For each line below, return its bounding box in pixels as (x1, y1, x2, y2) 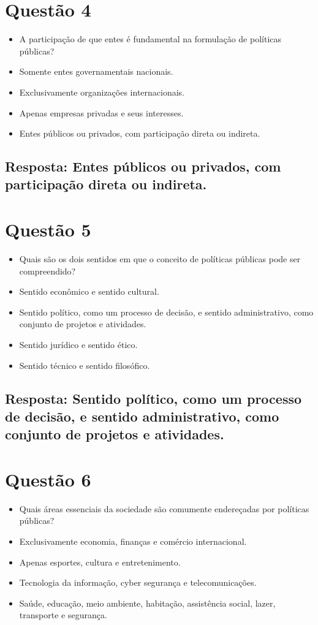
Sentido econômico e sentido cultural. (19, 285, 159, 298)
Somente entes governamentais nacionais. (19, 65, 173, 78)
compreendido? (19, 264, 76, 277)
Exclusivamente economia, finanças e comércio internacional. (19, 535, 247, 548)
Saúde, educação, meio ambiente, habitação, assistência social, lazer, (19, 596, 276, 609)
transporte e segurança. (19, 608, 107, 621)
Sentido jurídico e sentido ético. (19, 338, 138, 350)
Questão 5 (5, 217, 91, 242)
